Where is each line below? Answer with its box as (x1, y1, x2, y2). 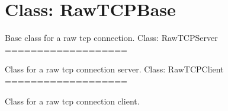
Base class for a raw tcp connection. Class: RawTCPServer (5, 31, 218, 44)
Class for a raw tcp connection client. (5, 94, 140, 107)
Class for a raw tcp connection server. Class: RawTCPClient (5, 63, 224, 75)
